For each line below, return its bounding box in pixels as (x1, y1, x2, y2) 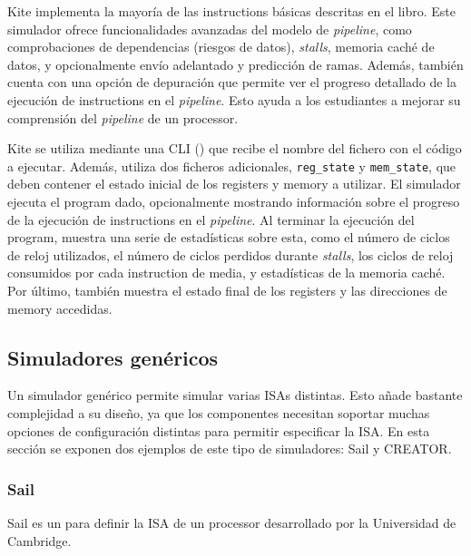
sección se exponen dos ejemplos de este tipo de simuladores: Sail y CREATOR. (7, 439, 452, 458)
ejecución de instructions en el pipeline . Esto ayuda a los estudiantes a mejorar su (7, 90, 461, 109)
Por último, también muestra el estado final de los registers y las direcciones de (7, 280, 447, 299)
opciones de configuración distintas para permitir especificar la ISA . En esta (7, 421, 430, 440)
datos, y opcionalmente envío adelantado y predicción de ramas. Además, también (7, 54, 464, 73)
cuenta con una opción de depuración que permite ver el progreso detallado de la (7, 73, 456, 92)
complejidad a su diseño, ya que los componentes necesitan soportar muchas (7, 403, 430, 422)
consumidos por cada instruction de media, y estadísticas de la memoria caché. (7, 263, 446, 282)
